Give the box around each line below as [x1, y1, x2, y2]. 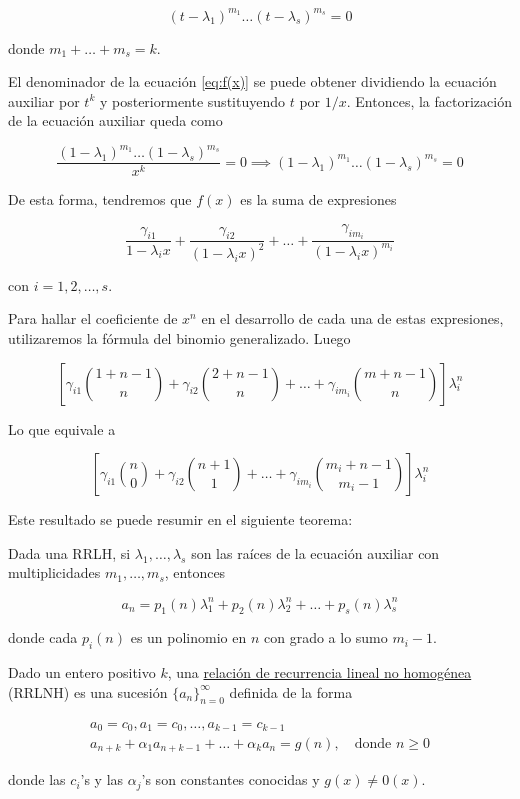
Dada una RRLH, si [8, 542, 131, 563]
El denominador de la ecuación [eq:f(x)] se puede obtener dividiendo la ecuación [8, 71, 497, 92]
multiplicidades [8, 562, 101, 583]
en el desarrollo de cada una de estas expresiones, [201, 308, 504, 329]
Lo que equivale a [8, 418, 116, 439]
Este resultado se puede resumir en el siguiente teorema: [8, 509, 353, 530]
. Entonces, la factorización [346, 90, 512, 111]
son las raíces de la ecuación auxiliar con [191, 542, 440, 563]
